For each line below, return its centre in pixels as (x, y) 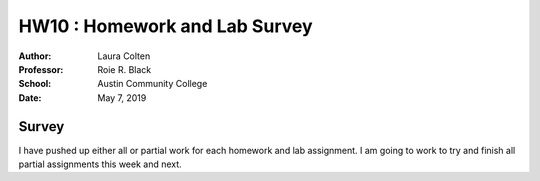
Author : (35, 56)
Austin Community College (152, 84)
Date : (30, 97)
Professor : (41, 69)
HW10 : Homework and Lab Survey (166, 26)
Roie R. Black (124, 69)
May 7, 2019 (122, 97)
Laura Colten (124, 56)
